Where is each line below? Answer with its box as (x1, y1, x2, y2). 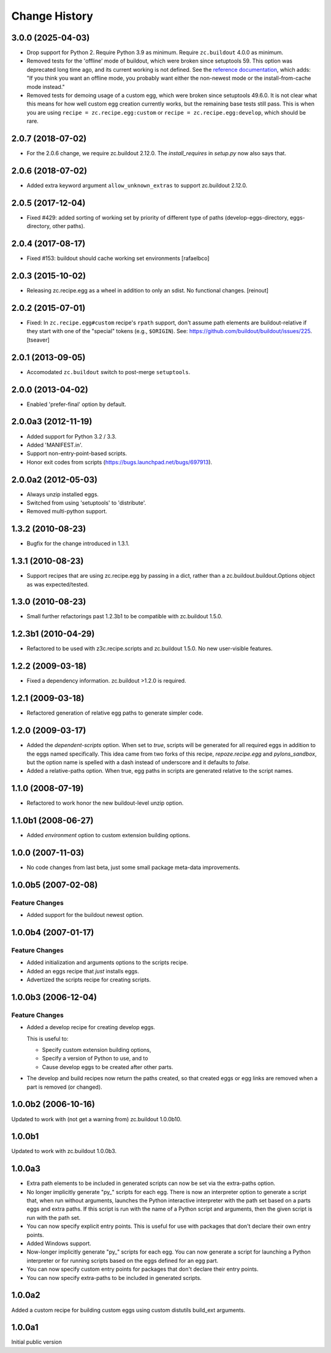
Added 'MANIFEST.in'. (26, 441, 83, 448)
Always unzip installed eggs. (26, 491, 99, 498)
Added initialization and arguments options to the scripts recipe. (26, 959, 188, 966)
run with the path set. (26, 1214, 81, 1221)
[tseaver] (26, 336, 50, 343)
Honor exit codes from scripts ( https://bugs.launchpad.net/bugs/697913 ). (26, 458, 213, 466)
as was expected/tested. (26, 580, 89, 588)
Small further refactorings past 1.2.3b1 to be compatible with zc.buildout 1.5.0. (26, 613, 223, 620)
